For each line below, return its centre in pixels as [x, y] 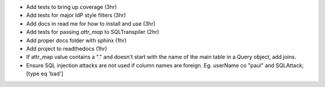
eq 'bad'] [52, 74]
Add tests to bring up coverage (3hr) [72, 7]
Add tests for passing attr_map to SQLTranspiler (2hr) [93, 32]
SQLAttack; [290, 65]
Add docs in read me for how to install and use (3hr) [91, 23]
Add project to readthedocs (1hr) [67, 48]
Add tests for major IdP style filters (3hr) [76, 15]
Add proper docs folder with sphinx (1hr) [76, 40]
